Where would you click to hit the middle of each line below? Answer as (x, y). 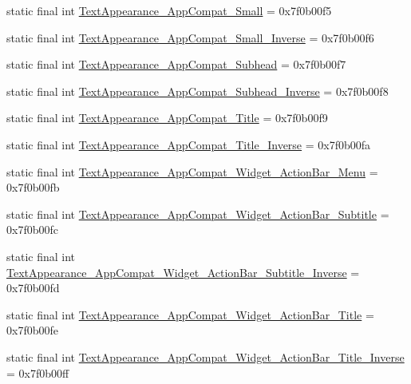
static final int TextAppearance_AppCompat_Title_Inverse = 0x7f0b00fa (189, 144)
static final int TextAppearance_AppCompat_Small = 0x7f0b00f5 (169, 10)
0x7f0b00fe (32, 330)
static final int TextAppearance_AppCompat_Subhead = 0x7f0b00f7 (176, 64)
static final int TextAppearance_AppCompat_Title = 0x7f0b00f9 (167, 118)
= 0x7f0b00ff (38, 372)
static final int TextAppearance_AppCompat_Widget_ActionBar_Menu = (192, 171)
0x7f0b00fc (32, 230)
